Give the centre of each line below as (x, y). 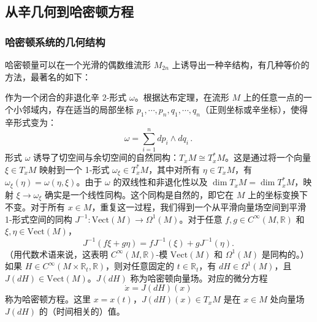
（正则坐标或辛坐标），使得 (254, 109)
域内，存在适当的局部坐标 (82, 109)
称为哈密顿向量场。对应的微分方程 (199, 278)
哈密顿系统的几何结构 (55, 41)
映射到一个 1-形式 (74, 169)
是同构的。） (285, 254)
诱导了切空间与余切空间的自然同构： (106, 157)
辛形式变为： (31, 122)
